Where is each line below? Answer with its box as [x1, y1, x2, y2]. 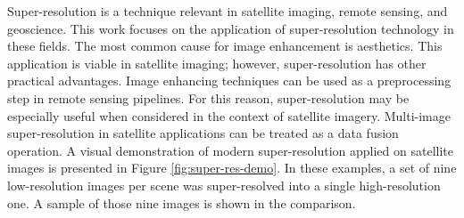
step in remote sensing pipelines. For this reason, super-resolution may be [7, 88, 410, 107]
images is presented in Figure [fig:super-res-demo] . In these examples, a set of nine [7, 158, 457, 177]
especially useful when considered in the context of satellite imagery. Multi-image [7, 106, 451, 125]
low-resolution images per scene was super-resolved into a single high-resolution [7, 175, 441, 194]
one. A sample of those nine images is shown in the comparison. [7, 193, 356, 212]
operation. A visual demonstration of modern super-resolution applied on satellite [7, 141, 453, 159]
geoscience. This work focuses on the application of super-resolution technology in [7, 19, 454, 37]
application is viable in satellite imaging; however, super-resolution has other [7, 53, 427, 72]
